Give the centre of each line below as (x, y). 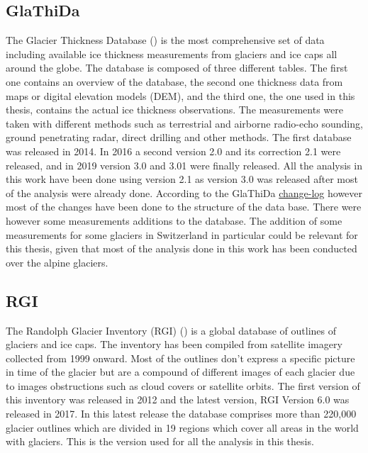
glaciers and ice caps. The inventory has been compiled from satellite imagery (174, 344)
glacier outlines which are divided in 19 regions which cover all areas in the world (182, 427)
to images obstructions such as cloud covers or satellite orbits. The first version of (183, 385)
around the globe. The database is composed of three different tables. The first (177, 68)
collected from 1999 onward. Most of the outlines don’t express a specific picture (180, 358)
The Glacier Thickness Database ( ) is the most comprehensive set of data (165, 40)
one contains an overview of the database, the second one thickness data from (174, 81)
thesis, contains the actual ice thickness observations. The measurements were (174, 110)
